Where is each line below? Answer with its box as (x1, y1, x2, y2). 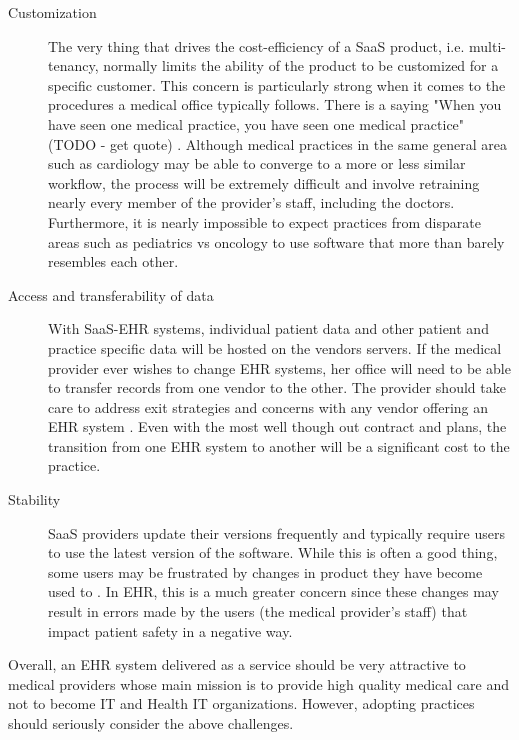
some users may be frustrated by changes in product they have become (48, 561, 483, 582)
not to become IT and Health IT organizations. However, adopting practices (8, 693, 475, 714)
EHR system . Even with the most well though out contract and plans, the (48, 416, 507, 437)
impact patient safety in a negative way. (48, 620, 293, 641)
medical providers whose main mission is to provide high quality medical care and (8, 673, 510, 694)
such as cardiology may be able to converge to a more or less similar (48, 153, 466, 174)
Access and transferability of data (8, 284, 214, 305)
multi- (469, 35, 506, 56)
